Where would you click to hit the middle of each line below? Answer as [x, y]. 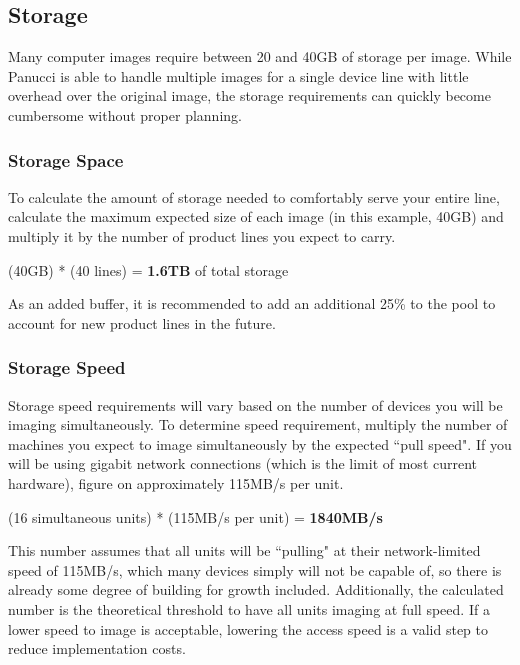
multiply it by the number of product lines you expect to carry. [202, 235]
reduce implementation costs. [97, 648]
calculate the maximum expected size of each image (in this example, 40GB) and [256, 216]
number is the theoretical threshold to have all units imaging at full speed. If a [249, 608]
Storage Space [66, 159]
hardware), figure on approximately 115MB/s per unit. [176, 482]
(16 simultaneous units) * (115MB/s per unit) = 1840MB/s [195, 516]
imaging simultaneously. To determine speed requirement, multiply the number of [258, 424]
